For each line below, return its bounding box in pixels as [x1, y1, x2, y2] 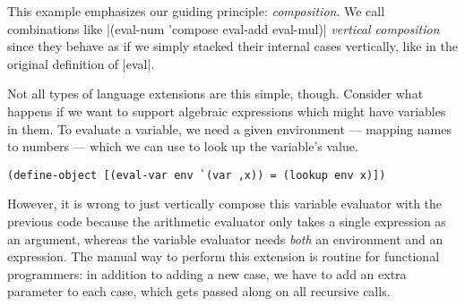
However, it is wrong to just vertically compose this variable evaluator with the [7, 194, 443, 213]
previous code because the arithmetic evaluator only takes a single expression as [7, 212, 446, 230]
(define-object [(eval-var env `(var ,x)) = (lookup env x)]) [7, 168, 386, 182]
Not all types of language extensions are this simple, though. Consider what [7, 84, 424, 103]
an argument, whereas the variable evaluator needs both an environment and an [7, 229, 443, 248]
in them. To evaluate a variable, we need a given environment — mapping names [7, 119, 452, 138]
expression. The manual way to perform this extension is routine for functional [7, 247, 440, 266]
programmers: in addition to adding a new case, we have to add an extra [7, 264, 407, 283]
